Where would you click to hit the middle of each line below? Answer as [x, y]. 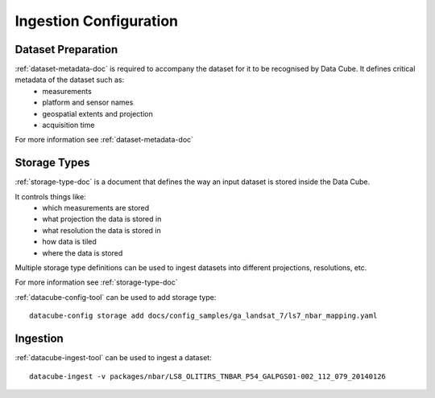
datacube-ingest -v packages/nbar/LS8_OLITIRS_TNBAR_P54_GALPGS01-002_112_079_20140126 [208, 376]
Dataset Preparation [66, 49]
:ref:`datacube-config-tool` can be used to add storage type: [116, 297]
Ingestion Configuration [97, 21]
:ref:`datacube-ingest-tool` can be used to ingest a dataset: [114, 358]
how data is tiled [69, 242]
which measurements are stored [96, 208]
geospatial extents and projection [97, 113]
